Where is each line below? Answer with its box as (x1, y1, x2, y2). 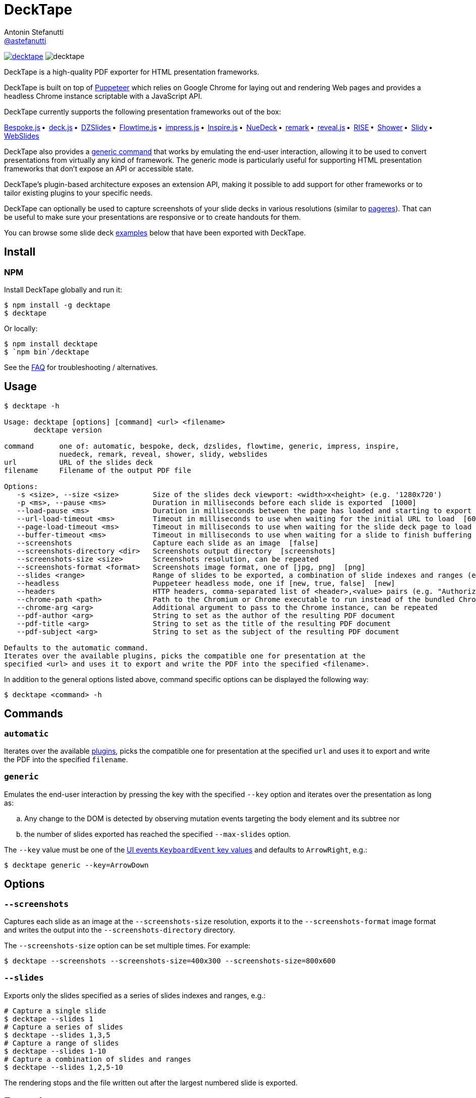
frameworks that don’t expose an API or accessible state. (4, 164, 194, 173)
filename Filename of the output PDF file (4, 466, 191, 474)
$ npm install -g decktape (4, 300, 110, 309)
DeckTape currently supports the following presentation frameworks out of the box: (4, 107, 281, 116)
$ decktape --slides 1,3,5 (4, 1030, 110, 1039)
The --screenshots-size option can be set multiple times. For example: (4, 941, 251, 950)
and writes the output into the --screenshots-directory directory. (4, 926, 235, 934)
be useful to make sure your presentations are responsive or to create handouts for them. (4, 212, 301, 221)
